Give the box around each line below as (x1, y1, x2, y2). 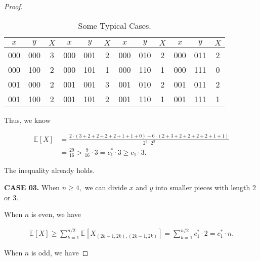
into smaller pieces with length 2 (155, 182, 256, 192)
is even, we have (31, 209, 81, 220)
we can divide (84, 182, 127, 192)
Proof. (4, 1, 23, 11)
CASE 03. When (4, 182, 60, 192)
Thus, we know (4, 114, 51, 125)
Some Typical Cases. (78, 19, 151, 31)
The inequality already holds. (4, 165, 95, 176)
